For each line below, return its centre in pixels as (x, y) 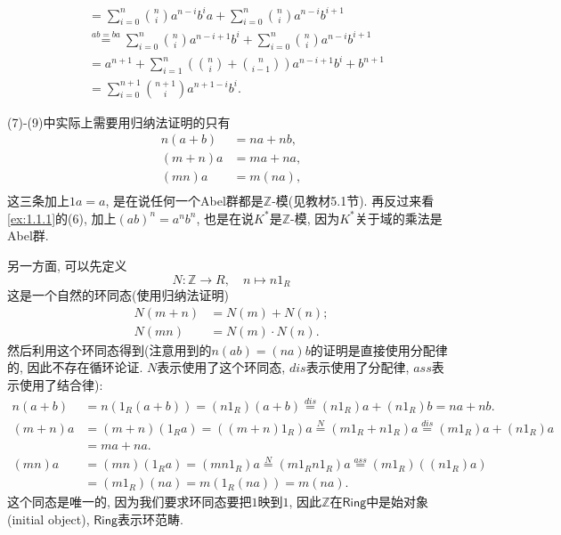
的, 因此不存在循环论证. (75, 367)
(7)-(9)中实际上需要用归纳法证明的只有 (119, 122)
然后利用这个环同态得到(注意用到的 (110, 349)
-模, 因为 (315, 218)
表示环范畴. (150, 519)
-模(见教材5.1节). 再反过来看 (353, 201)
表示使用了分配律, (358, 367)
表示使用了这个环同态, (221, 367)
